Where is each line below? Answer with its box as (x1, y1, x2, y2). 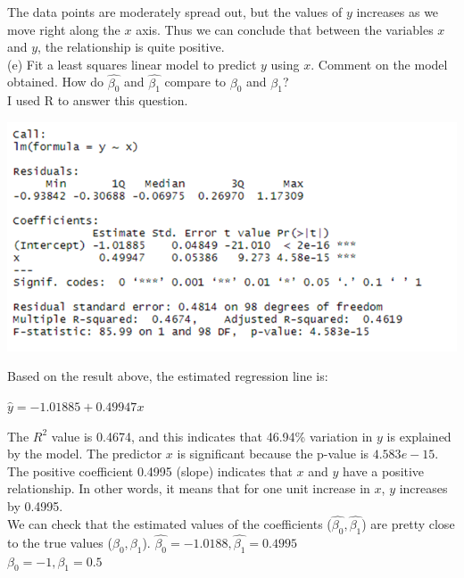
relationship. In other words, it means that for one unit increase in (7, 479, 370, 498)
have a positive (343, 461, 425, 480)
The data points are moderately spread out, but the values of (7, 3, 343, 21)
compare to (164, 72, 227, 91)
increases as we (356, 3, 439, 21)
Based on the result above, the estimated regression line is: (7, 367, 328, 385)
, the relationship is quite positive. (37, 37, 225, 56)
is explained (386, 426, 452, 445)
